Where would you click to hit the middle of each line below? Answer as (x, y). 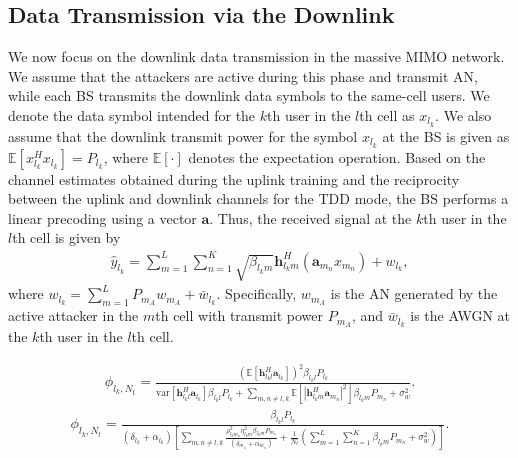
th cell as (387, 114)
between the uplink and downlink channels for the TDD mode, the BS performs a (258, 198)
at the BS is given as (446, 135)
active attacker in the (73, 315)
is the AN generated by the (414, 293)
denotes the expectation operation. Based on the (337, 156)
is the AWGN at (460, 315)
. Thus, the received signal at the (310, 217)
